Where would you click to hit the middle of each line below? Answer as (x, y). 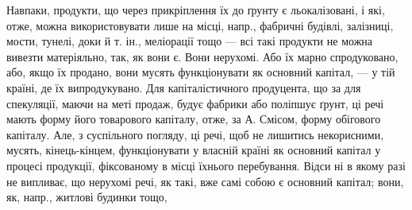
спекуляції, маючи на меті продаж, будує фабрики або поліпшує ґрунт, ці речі (195, 103)
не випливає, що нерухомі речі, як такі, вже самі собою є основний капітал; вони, (205, 181)
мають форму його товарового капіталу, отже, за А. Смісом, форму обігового (194, 119)
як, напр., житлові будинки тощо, (87, 197)
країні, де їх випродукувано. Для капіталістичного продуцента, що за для (184, 87)
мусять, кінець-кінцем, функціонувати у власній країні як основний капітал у (194, 150)
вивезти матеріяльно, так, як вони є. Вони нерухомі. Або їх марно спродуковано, (202, 56)
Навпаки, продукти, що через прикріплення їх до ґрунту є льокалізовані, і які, (196, 10)
